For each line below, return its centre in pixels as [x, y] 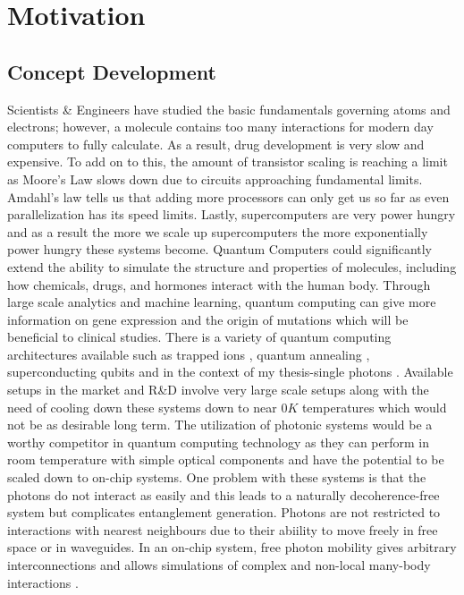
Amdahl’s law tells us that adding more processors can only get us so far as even [228, 196]
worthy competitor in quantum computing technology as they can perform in [218, 442]
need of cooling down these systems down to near [142, 407]
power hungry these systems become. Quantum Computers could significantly [220, 249]
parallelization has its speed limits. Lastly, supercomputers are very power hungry [232, 214]
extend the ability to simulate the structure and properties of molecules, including [232, 266]
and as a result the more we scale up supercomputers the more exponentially [218, 231]
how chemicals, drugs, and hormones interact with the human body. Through [219, 284]
